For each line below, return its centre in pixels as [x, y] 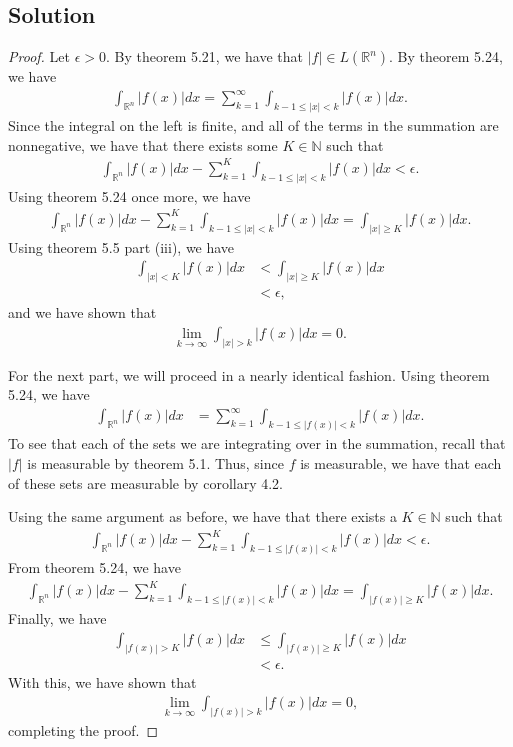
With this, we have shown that [102, 681]
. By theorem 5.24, [446, 56]
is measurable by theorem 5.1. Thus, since [155, 462]
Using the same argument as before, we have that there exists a [202, 516]
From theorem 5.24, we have [94, 567]
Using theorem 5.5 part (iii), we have [121, 246]
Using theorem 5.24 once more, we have [129, 195]
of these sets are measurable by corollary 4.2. [145, 482]
